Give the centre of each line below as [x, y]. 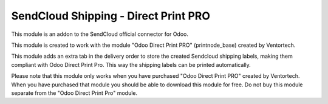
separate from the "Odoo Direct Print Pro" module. [74, 93]
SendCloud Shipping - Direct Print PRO [111, 16]
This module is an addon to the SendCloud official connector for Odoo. [100, 34]
